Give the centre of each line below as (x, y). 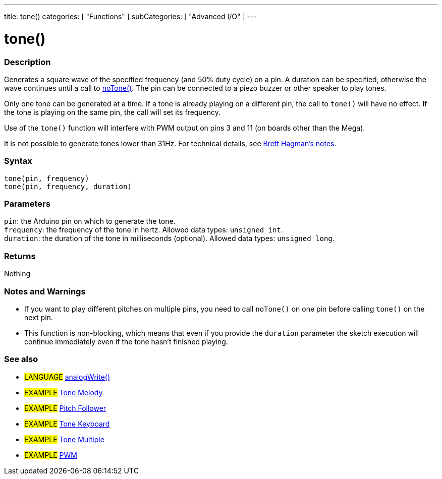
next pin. (39, 317)
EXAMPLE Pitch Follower (65, 408)
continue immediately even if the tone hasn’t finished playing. (126, 341)
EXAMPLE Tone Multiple (64, 439)
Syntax (18, 161)
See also (21, 359)
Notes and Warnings (45, 291)
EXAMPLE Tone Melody (64, 392)
